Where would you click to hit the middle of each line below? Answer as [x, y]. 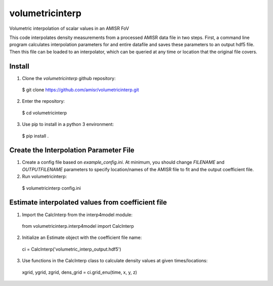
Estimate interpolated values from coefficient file [88, 202]
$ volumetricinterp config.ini [51, 188]
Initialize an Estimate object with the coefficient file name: [82, 237]
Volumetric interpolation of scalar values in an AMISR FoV [69, 28]
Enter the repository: [43, 101]
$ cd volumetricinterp [44, 113]
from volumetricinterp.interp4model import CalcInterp [78, 226]
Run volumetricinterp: [44, 177]
